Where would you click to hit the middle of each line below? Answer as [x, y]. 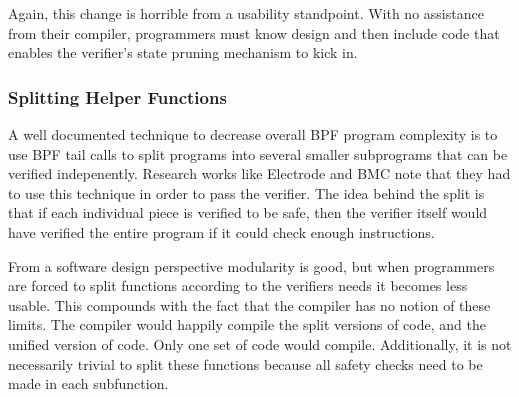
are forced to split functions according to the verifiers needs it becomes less [238, 285]
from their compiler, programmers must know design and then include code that [254, 32]
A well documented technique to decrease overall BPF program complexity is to [253, 134]
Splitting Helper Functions [117, 96]
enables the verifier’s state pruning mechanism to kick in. [183, 52]
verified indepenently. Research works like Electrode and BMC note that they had [259, 173]
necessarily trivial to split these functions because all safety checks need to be [245, 363]
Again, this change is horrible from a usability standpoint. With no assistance [246, 13]
